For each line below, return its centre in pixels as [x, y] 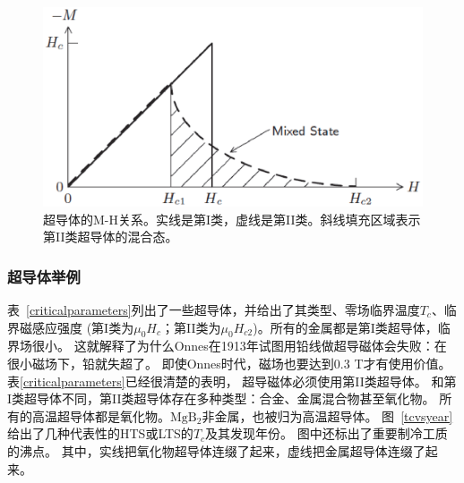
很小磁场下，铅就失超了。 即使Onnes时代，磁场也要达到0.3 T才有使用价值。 [229, 363]
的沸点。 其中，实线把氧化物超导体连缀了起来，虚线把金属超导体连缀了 [216, 450]
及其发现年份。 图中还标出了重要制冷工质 [327, 433]
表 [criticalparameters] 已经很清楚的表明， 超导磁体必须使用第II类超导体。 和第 [232, 381]
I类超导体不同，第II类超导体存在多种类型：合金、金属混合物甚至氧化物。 [221, 398]
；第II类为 [191, 327]
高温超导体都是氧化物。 [101, 415]
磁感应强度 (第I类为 [77, 327]
